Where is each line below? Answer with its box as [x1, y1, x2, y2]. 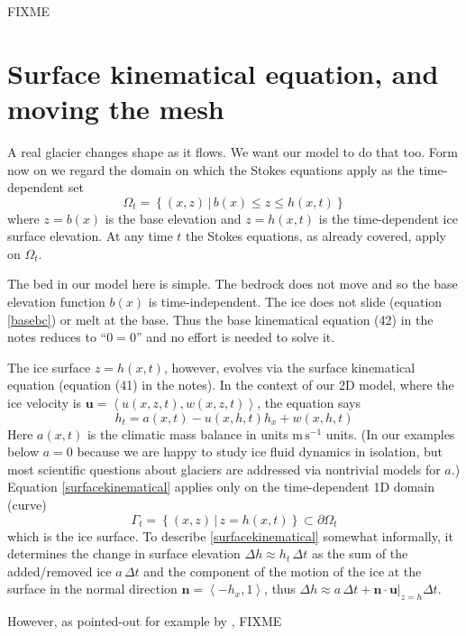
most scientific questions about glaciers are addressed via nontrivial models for [7, 459, 441, 478]
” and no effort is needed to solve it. [135, 327, 335, 346]
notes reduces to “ [7, 327, 107, 346]
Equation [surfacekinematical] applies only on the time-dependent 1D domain [7, 477, 434, 496]
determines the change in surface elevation [7, 544, 241, 563]
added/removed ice [7, 561, 112, 580]
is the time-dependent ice [318, 208, 458, 227]
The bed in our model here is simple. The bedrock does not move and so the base [7, 274, 458, 293]
